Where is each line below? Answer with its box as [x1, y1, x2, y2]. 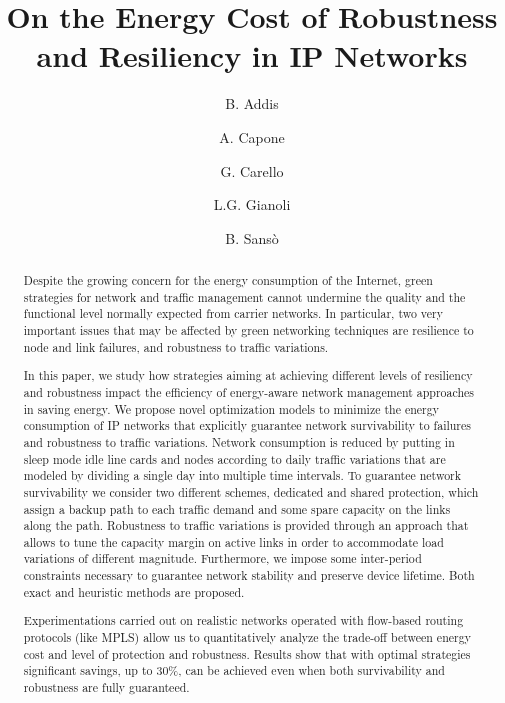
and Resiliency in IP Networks [36, 35, 468, 76]
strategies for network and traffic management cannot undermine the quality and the [23, 288, 466, 305]
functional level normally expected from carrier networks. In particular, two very [23, 305, 443, 322]
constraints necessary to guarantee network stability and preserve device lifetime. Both [23, 567, 475, 584]
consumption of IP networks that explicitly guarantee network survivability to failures [23, 417, 471, 434]
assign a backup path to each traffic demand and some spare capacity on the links [23, 500, 451, 517]
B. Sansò [225, 227, 279, 248]
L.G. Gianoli [213, 194, 291, 215]
